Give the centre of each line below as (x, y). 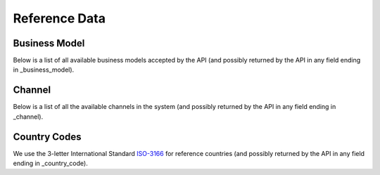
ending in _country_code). (50, 163)
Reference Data (59, 18)
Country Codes (47, 137)
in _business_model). (44, 70)
